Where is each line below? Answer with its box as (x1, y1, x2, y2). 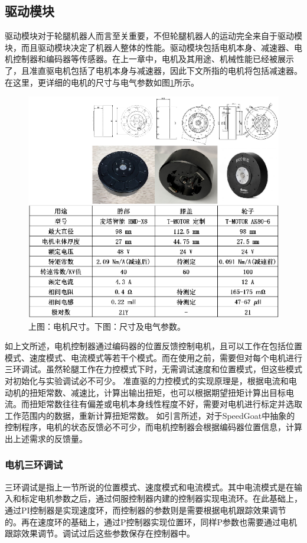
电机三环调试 (5, 457, 63, 472)
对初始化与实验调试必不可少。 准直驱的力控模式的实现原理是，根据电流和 (5, 374, 289, 386)
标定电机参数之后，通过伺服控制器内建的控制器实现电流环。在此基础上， (21, 492, 302, 505)
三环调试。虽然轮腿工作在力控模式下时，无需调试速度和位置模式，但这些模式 (5, 363, 302, 375)
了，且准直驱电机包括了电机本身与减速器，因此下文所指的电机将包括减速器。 (5, 64, 302, 76)
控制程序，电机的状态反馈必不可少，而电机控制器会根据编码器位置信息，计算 (5, 421, 302, 433)
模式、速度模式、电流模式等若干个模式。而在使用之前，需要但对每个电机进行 (5, 351, 302, 363)
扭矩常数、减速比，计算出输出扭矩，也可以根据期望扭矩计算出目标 (29, 386, 286, 398)
